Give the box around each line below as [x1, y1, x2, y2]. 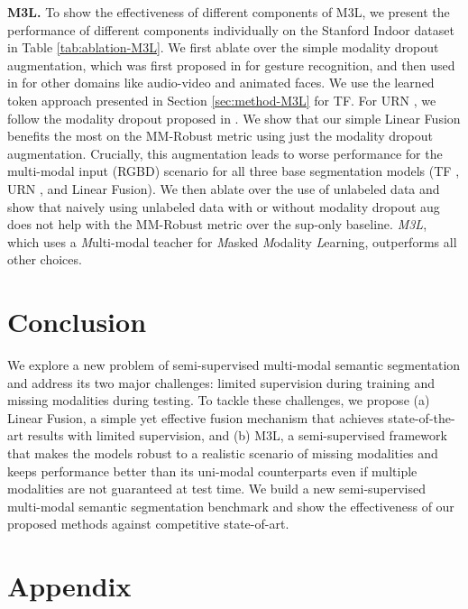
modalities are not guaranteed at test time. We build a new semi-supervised [7, 479, 427, 498]
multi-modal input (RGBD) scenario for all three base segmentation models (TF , [7, 161, 460, 180]
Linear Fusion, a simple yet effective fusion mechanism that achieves [7, 408, 384, 427]
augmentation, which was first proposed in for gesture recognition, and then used [7, 55, 455, 74]
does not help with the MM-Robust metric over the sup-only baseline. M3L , [7, 215, 427, 234]
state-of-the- [388, 408, 455, 427]
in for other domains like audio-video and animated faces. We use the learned [7, 73, 435, 92]
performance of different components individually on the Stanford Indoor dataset [7, 20, 454, 39]
